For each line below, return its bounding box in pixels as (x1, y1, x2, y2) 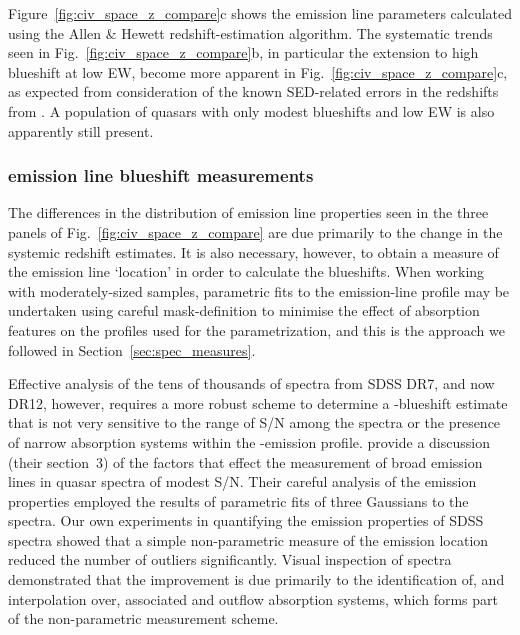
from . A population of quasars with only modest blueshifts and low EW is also (8, 100, 495, 121)
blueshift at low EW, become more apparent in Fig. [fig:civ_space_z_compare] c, (8, 61, 508, 82)
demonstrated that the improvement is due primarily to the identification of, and (8, 569, 505, 590)
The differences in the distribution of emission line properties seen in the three (8, 202, 489, 223)
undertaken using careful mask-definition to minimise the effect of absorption (8, 300, 480, 321)
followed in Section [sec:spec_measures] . (8, 339, 256, 360)
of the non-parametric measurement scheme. (8, 608, 279, 629)
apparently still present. (8, 120, 154, 141)
